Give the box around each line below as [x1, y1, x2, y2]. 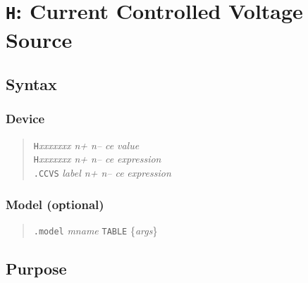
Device [6, 110, 45, 127]
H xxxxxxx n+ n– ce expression [33, 151, 161, 166]
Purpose [6, 257, 67, 279]
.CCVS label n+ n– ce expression [33, 165, 171, 180]
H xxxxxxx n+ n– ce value [33, 137, 140, 152]
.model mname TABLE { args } [33, 222, 158, 237]
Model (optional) [6, 195, 104, 213]
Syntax [6, 73, 57, 95]
